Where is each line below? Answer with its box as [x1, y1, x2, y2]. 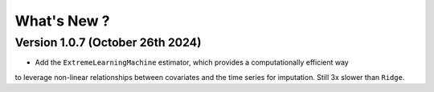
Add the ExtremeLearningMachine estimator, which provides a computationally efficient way [35, 58, 349, 67]
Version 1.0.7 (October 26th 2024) [14, 35, 202, 50]
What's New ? [14, 12, 110, 30]
